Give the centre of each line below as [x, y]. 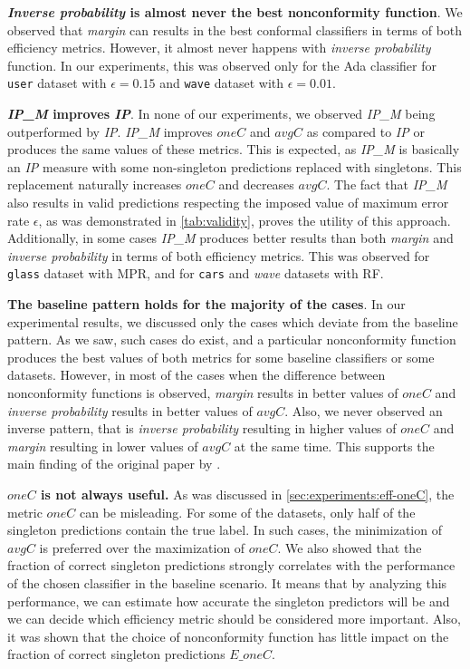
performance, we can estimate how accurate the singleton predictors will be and [229, 601]
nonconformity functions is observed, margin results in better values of [203, 393]
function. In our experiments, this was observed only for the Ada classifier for [222, 65]
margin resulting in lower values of [103, 446]
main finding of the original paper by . [114, 464]
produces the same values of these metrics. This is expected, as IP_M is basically [234, 149]
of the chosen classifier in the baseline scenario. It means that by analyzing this [227, 582]
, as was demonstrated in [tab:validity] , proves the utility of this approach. [245, 220]
